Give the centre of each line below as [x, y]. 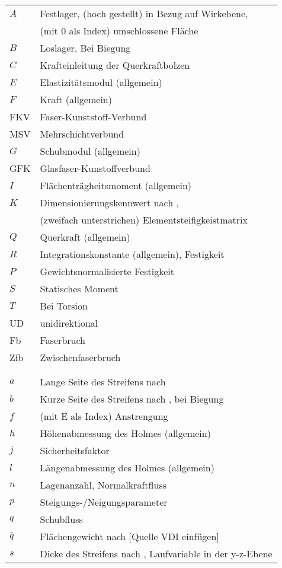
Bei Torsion [64, 306]
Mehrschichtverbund [82, 134]
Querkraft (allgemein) [85, 237]
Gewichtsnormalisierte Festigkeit [107, 271]
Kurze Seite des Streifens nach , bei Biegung [132, 399]
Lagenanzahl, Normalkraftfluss [103, 485]
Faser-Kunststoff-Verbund [93, 117]
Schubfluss [61, 519]
